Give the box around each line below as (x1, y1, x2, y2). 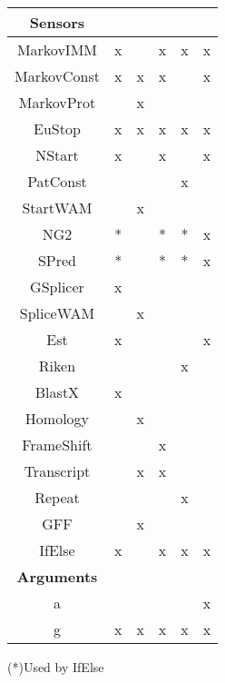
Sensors (29, 12, 85, 33)
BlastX (34, 381, 80, 402)
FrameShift (22, 434, 93, 455)
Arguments (16, 566, 98, 587)
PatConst (27, 171, 87, 192)
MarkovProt (18, 92, 96, 113)
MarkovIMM (16, 39, 97, 60)
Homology (24, 408, 90, 429)
